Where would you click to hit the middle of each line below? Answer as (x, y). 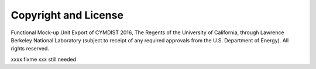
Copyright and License (67, 15)
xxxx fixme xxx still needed (43, 59)
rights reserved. (30, 49)
